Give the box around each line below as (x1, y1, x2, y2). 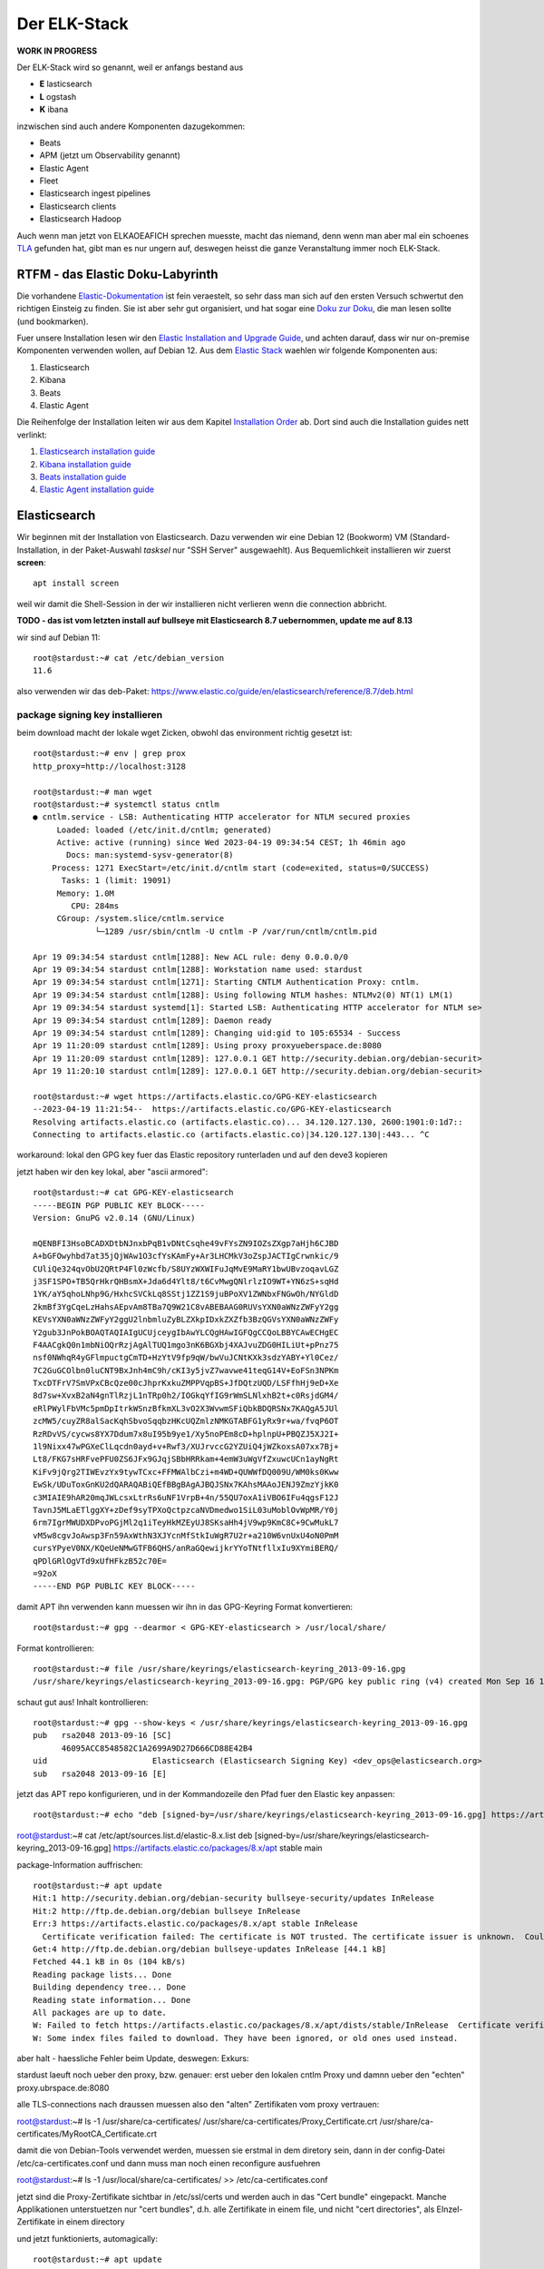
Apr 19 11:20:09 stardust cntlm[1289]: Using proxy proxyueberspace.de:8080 (33, 1040, 383, 1051)
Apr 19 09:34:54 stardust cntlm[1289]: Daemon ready (33, 1015, 272, 1026)
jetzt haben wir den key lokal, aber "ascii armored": (16, 1166, 209, 1177)
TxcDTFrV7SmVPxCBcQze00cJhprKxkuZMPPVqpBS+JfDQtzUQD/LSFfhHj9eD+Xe (33, 1378, 339, 1389)
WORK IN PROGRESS (16, 45, 98, 56)
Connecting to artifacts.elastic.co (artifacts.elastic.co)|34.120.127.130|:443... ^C (33, 1130, 430, 1140)
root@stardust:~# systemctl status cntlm (33, 799, 219, 810)
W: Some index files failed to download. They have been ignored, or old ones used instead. (33, 2033, 459, 2043)
